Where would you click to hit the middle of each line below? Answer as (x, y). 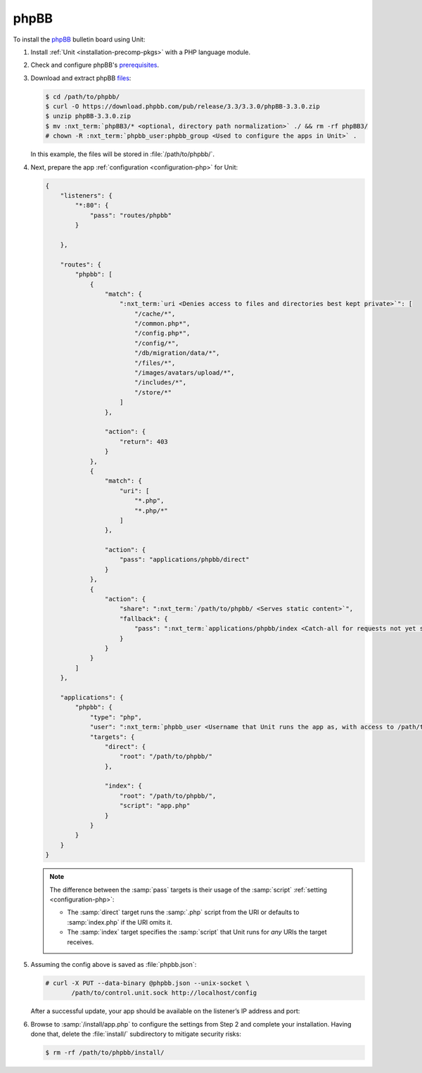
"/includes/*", (160, 383)
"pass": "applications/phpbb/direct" (185, 560)
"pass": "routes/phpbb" (131, 215)
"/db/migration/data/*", (177, 353)
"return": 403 (144, 442)
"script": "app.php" (155, 806)
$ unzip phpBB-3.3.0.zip (88, 116)
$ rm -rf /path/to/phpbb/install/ (105, 1053)
